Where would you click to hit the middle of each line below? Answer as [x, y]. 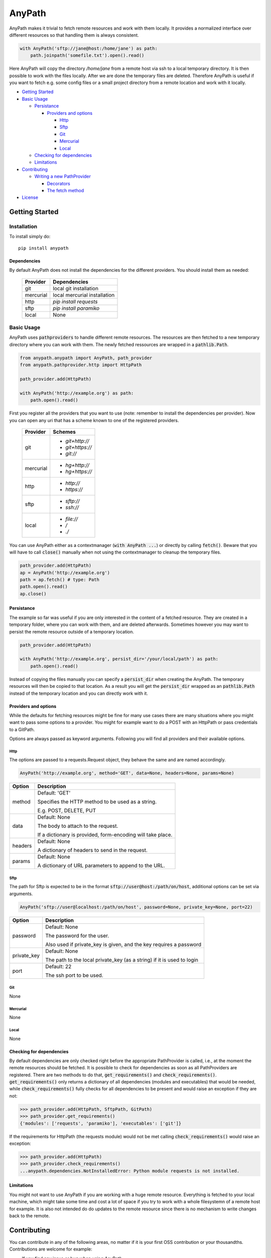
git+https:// [79, 447]
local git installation [76, 288]
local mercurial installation [84, 295]
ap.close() [33, 594]
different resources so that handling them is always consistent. [74, 35]
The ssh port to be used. [74, 975]
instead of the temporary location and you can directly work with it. [79, 693]
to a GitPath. [22, 729]
